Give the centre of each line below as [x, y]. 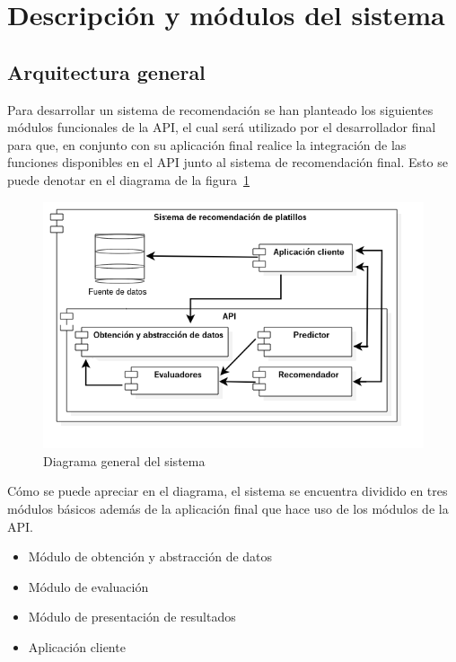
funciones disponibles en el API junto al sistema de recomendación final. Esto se [228, 162]
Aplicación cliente [77, 646]
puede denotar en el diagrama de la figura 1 [129, 179]
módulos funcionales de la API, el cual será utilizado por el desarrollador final [222, 127]
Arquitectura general [106, 71]
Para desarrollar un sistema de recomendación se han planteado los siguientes [220, 109]
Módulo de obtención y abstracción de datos [150, 556]
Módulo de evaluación [88, 586]
